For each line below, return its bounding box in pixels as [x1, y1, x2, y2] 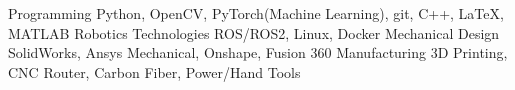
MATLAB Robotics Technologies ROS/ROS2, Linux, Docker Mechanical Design [8, 22, 500, 43]
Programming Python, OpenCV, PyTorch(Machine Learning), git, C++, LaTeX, [8, 3, 504, 23]
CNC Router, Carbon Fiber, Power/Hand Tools [8, 61, 301, 82]
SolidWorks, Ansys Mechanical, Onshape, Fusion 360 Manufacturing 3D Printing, [8, 42, 508, 63]
